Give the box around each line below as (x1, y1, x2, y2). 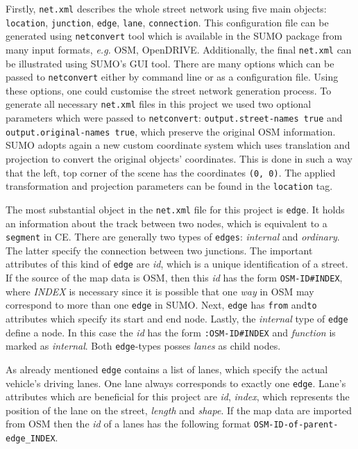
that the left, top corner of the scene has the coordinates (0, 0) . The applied (6, 165, 336, 179)
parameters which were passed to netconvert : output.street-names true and (6, 111, 343, 125)
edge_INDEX (6, 434, 56, 444)
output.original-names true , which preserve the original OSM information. (6, 124, 336, 138)
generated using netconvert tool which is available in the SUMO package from (6, 28, 343, 43)
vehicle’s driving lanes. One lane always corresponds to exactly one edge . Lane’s (6, 375, 346, 390)
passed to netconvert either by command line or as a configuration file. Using (6, 70, 339, 84)
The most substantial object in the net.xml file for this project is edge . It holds (6, 202, 345, 216)
